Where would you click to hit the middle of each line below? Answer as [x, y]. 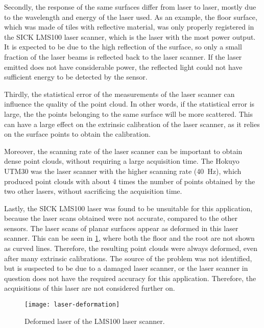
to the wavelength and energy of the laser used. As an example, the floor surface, [131, 17]
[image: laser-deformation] [72, 305]
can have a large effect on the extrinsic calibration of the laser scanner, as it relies [132, 124]
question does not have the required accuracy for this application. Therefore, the [130, 278]
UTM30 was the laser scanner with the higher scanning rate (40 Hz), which [123, 171]
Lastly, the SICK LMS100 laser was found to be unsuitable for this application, [128, 208]
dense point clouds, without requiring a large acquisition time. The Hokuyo [122, 161]
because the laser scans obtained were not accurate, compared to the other [121, 218]
